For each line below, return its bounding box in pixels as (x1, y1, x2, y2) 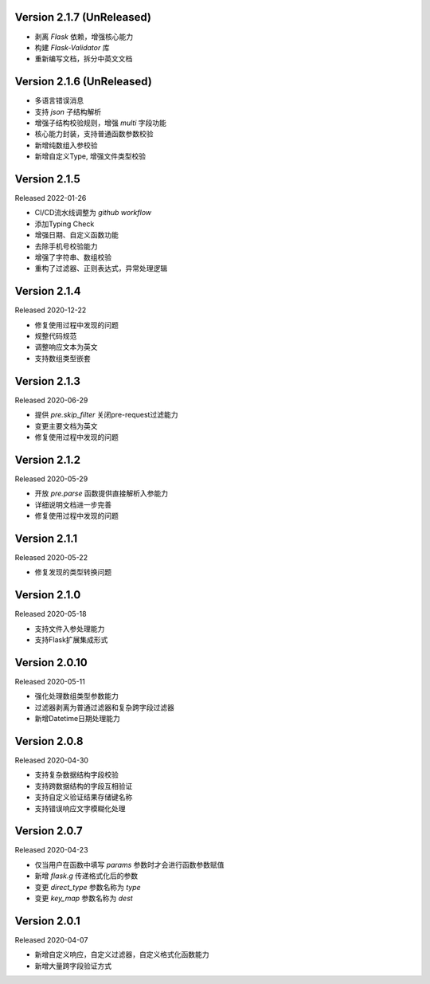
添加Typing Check (34, 219, 95, 229)
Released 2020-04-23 (14, 845, 88, 855)
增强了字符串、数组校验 (34, 253, 111, 262)
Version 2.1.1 (14, 531, 78, 545)
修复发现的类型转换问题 (34, 567, 111, 577)
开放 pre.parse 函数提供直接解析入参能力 (34, 488, 169, 498)
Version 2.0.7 (14, 825, 83, 838)
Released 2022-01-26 (14, 194, 87, 203)
